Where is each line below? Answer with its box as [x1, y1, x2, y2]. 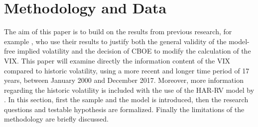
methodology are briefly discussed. [4, 114, 109, 124]
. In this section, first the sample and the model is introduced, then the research [4, 94, 249, 105]
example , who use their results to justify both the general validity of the [4, 36, 227, 46]
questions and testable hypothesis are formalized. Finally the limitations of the [4, 104, 245, 114]
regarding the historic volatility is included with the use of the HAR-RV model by [4, 84, 255, 95]
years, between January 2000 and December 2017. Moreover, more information [4, 75, 244, 85]
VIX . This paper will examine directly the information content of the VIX [4, 55, 231, 65]
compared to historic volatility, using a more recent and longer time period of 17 [4, 65, 250, 75]
